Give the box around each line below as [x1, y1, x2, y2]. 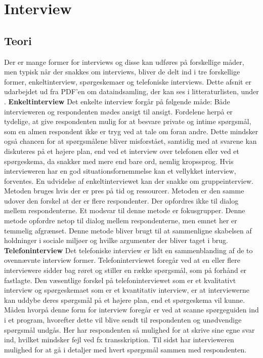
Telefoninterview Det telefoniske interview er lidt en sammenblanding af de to [4, 245, 253, 255]
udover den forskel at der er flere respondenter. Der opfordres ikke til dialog [4, 195, 239, 206]
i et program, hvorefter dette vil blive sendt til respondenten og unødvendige [4, 314, 242, 325]
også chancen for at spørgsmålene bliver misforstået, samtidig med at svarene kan [4, 136, 257, 146]
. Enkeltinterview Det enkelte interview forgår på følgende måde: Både [4, 96, 230, 106]
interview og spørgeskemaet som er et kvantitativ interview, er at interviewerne [4, 285, 250, 295]
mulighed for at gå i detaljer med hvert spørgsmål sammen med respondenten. [4, 344, 247, 354]
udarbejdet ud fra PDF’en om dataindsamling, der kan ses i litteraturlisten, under [4, 86, 259, 97]
